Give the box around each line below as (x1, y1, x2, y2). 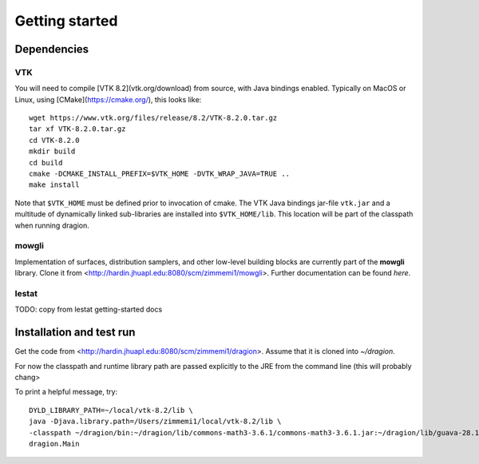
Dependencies (14, 42, 89, 56)
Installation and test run (14, 326, 136, 339)
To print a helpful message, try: (14, 387, 118, 397)
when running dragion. (14, 220, 89, 230)
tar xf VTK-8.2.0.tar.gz (29, 125, 126, 133)
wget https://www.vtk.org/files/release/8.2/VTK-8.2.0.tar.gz (29, 113, 278, 123)
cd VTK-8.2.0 (29, 136, 80, 145)
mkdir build (29, 147, 76, 156)
